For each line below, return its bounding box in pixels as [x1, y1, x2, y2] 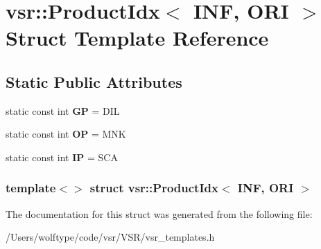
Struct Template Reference [6, 24, 269, 52]
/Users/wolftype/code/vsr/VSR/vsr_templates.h [6, 230, 215, 244]
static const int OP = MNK [6, 127, 126, 141]
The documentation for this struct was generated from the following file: [6, 206, 313, 221]
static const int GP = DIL [6, 103, 120, 118]
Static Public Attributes [6, 71, 182, 92]
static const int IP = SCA [6, 149, 118, 164]
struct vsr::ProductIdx [89, 179, 218, 196]
